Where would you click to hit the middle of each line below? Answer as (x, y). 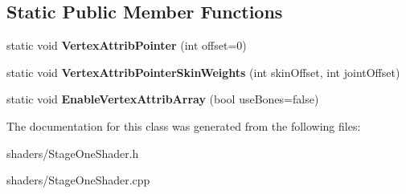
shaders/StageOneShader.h (73, 153)
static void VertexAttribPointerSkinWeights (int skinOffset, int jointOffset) (203, 72)
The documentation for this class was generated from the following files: (184, 125)
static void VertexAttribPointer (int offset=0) (127, 45)
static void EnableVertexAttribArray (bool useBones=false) (163, 99)
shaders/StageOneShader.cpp (78, 180)
